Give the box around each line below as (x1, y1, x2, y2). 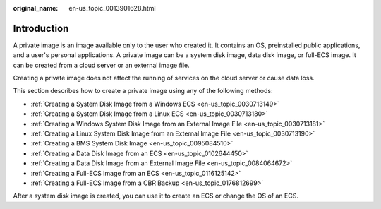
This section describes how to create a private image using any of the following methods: (13, 87, 273, 95)
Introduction (13, 22, 69, 35)
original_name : (13, 4, 59, 12)
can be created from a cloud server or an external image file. (13, 61, 190, 69)
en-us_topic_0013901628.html (68, 4, 156, 12)
